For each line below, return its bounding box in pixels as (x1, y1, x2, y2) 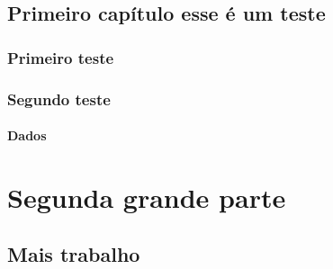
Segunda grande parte (7, 178, 286, 215)
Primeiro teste (7, 46, 114, 68)
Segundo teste (7, 87, 111, 110)
